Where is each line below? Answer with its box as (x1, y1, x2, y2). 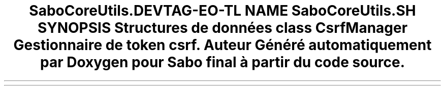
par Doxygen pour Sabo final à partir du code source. (40, 54, 405, 71)
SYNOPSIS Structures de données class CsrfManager (37, 19, 408, 36)
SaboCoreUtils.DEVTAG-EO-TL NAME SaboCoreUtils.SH (29, 2, 416, 19)
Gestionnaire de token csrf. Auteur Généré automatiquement (13, 36, 432, 54)
